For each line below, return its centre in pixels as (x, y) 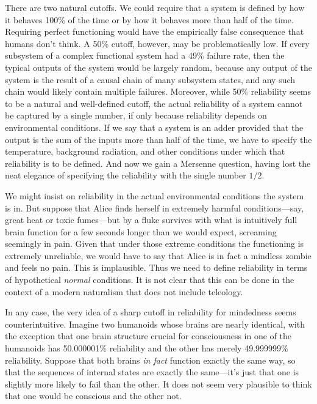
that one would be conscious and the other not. (93, 396)
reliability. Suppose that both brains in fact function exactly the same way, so (150, 360)
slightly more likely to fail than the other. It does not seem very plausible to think (158, 384)
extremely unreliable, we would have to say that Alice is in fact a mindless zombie (158, 255)
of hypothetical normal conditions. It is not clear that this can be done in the (150, 280)
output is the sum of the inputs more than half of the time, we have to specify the (158, 139)
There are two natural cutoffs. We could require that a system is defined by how (155, 7)
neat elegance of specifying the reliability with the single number (126, 175)
